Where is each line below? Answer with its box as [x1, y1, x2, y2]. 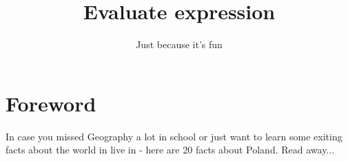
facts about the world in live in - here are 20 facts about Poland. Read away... [6, 142, 335, 157]
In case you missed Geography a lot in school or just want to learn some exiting [6, 129, 342, 143]
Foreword [6, 89, 96, 117]
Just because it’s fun [136, 37, 223, 52]
